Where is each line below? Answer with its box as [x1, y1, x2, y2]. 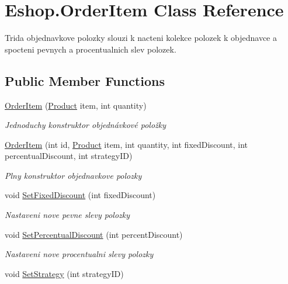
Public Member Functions [5, 71, 165, 89]
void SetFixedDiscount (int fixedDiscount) [5, 189, 156, 201]
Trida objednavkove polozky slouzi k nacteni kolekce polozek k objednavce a [5, 32, 277, 44]
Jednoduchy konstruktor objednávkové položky [5, 119, 166, 131]
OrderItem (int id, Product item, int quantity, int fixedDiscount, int [5, 138, 248, 150]
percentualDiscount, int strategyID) [5, 150, 133, 162]
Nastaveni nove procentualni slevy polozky [5, 248, 154, 260]
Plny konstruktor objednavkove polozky [5, 169, 142, 181]
